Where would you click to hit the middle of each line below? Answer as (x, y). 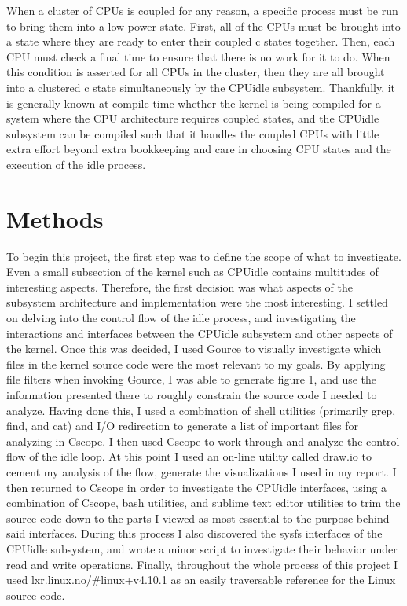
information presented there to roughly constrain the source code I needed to (192, 395)
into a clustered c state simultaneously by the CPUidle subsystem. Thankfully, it (201, 87)
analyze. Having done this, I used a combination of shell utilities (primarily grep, (201, 410)
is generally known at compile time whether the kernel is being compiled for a (194, 103)
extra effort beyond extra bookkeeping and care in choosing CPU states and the (199, 149)
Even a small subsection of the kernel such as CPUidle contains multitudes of (192, 272)
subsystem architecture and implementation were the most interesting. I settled (197, 302)
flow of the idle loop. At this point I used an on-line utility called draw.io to (189, 456)
